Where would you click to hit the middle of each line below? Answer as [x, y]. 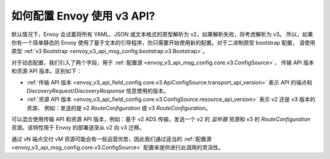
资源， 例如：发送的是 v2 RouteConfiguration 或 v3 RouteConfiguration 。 [119, 108]
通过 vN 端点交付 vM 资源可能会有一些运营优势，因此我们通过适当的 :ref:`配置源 [112, 139]
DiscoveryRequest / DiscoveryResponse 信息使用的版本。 [98, 91]
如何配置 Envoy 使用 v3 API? [83, 16]
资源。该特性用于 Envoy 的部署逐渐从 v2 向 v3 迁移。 [78, 128]
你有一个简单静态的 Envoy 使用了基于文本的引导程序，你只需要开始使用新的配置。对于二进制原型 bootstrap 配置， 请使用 [163, 42]
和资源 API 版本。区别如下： [47, 71]
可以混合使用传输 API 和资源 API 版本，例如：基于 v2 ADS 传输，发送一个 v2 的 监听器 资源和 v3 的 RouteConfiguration [161, 119]
